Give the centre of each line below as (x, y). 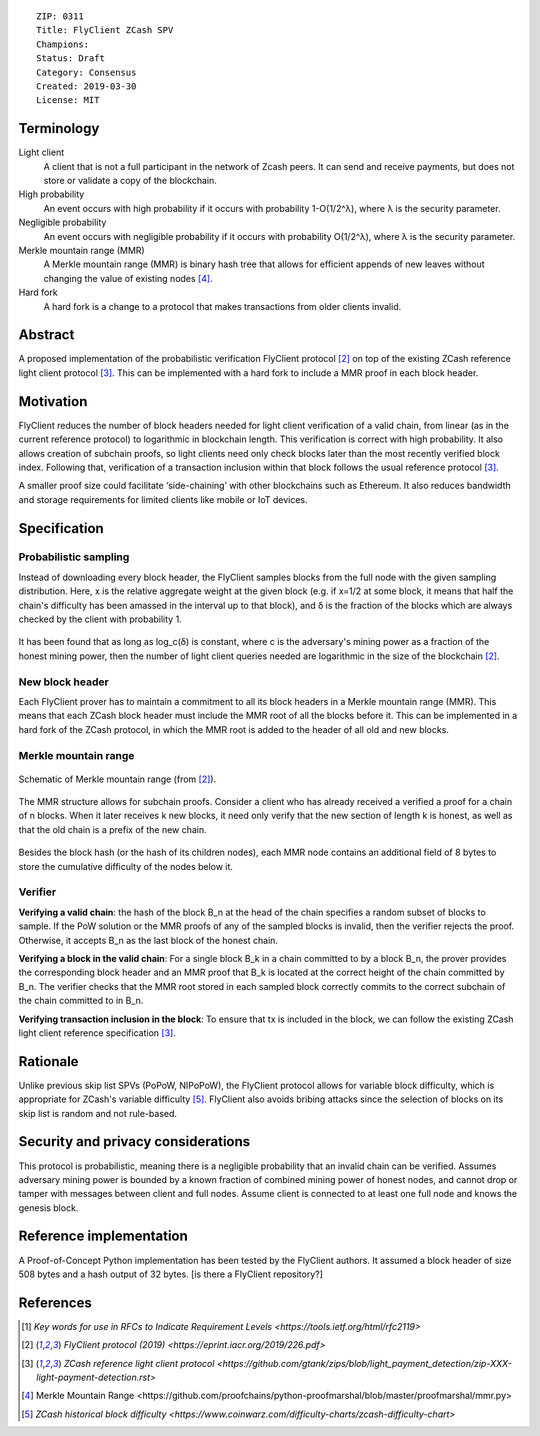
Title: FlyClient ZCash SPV (105, 30)
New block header (63, 682)
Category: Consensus (86, 72)
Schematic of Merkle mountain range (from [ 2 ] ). (117, 779)
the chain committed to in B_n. (81, 1001)
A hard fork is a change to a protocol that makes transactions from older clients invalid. (222, 306)
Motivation (53, 401)
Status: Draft (70, 58)
